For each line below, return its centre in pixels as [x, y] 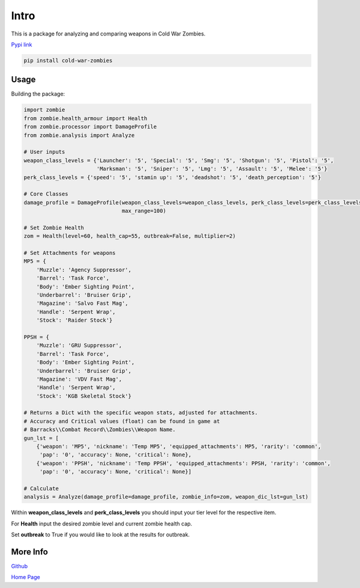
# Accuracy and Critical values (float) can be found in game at [122, 421]
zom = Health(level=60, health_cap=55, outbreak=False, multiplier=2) [130, 236]
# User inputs [44, 152]
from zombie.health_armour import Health [85, 118]
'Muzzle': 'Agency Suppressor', [84, 270]
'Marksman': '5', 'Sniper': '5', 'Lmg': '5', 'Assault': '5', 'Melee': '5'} [212, 169]
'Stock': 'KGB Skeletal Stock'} [84, 396]
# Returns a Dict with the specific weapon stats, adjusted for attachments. [141, 413]
